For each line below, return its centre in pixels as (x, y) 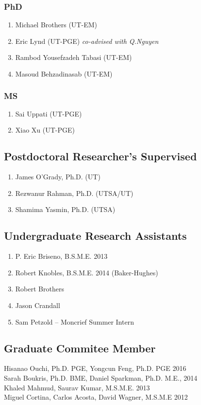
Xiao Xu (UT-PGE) (45, 130)
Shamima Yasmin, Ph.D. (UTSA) (65, 209)
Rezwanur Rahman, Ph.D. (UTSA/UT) (74, 193)
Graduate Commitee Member (80, 348)
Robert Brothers (40, 289)
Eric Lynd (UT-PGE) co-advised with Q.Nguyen (87, 41)
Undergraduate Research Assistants (95, 236)
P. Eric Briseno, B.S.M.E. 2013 (61, 256)
